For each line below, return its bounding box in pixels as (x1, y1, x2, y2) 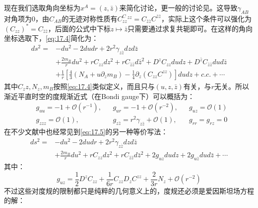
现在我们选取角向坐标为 (4, 2, 80, 12)
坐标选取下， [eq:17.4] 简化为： (4, 33, 99, 43)
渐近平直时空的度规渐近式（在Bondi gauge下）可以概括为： (4, 91, 195, 101)
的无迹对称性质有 (62, 13, 118, 23)
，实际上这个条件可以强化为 (161, 13, 252, 23)
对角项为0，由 (4, 13, 49, 23)
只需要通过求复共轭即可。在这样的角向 (128, 23, 253, 33)
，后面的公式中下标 (48, 23, 111, 33)
